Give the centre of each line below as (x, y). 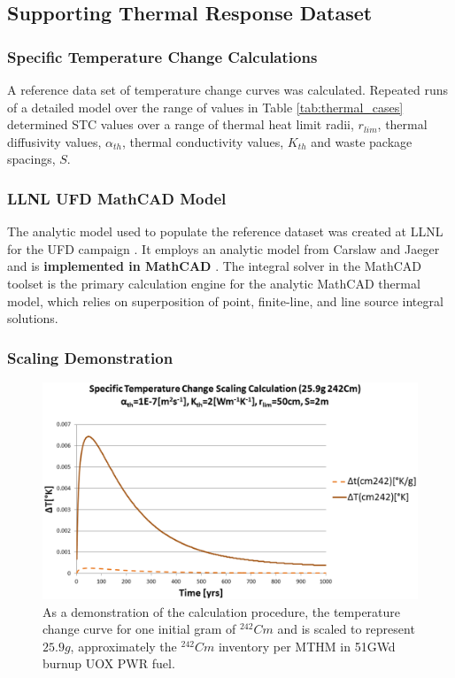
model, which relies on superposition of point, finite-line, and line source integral (225, 300)
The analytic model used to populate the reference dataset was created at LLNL (225, 231)
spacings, (31, 159)
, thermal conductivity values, (203, 141)
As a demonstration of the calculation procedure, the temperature (222, 611)
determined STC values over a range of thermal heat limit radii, (181, 124)
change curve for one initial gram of (139, 629)
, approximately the (123, 646)
